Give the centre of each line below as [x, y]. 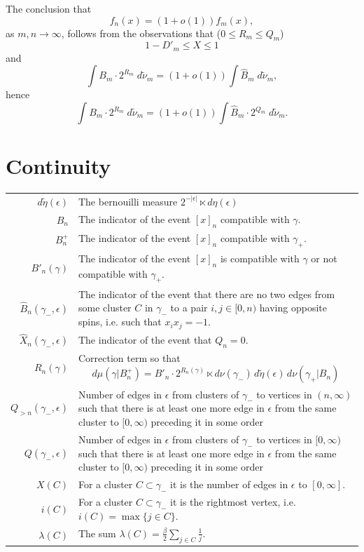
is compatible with [260, 258]
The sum [97, 533]
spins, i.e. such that [120, 322]
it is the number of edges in [229, 484]
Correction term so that [129, 357]
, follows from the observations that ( [141, 33]
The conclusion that [49, 8]
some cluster [105, 308]
